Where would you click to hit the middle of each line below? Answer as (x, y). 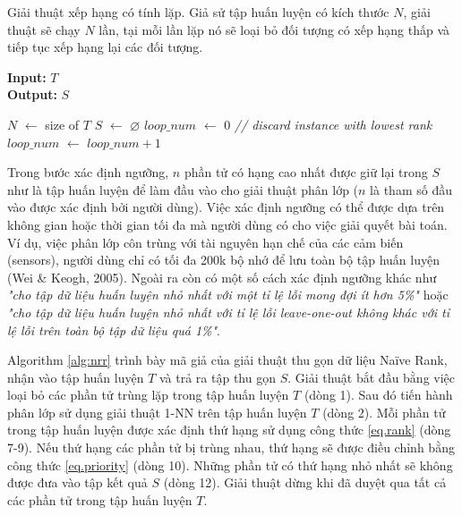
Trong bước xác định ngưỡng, (88, 172)
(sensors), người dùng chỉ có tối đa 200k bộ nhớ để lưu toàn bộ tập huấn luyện (223, 260)
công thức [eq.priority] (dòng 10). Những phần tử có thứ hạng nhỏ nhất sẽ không (230, 464)
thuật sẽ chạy (44, 29)
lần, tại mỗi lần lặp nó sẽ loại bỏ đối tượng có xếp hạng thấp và (274, 29)
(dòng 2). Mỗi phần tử (384, 412)
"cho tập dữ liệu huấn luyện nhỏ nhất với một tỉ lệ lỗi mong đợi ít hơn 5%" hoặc (228, 295)
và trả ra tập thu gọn (217, 377)
